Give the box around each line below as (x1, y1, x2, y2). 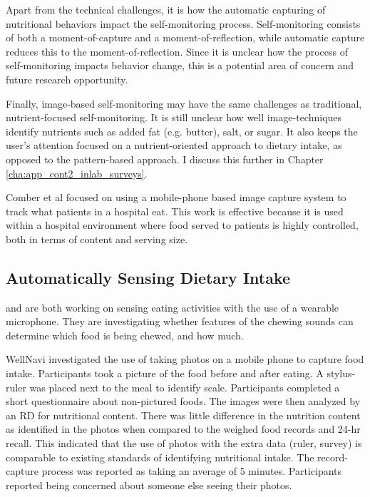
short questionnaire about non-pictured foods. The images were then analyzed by (6, 394, 361, 409)
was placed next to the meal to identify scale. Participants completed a (29, 379, 340, 394)
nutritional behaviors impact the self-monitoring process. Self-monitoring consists (6, 16, 361, 31)
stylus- (327, 366, 356, 381)
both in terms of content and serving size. (6, 231, 188, 246)
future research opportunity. (6, 71, 128, 86)
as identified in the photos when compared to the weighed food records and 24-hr (6, 421, 361, 436)
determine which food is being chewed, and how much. (6, 327, 244, 342)
